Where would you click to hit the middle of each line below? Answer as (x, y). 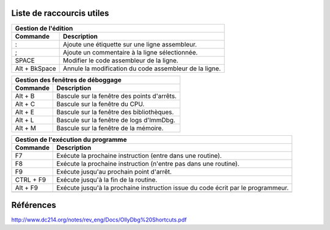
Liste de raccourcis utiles (60, 13)
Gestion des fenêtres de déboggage (68, 80)
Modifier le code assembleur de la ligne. (121, 60)
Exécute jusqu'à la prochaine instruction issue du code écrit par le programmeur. (172, 188)
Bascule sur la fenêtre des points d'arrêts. (116, 96)
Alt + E (25, 112)
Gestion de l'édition (44, 28)
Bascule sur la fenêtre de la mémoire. (110, 128)
